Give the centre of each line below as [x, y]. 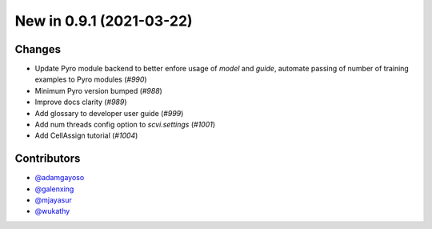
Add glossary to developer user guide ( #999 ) [109, 113]
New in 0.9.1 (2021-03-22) [104, 21]
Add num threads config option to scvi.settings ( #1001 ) [125, 125]
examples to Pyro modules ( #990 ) [91, 79]
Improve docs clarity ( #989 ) [81, 102]
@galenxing [54, 189]
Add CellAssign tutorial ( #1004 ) [86, 135]
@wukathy [52, 211]
